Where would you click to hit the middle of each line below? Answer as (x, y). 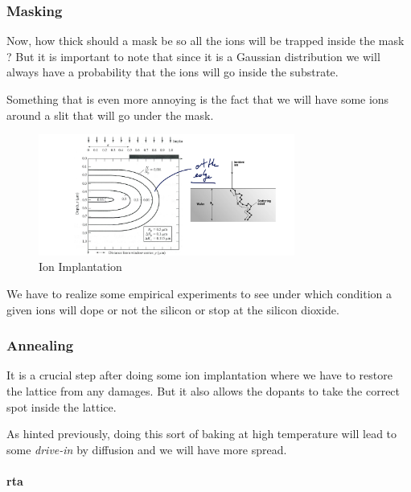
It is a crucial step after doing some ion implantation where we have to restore (199, 375)
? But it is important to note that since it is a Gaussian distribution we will (193, 56)
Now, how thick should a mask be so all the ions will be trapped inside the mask (205, 41)
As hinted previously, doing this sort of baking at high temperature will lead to (202, 434)
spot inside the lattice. (62, 406)
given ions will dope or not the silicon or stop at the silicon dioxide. (173, 309)
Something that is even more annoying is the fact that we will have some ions (198, 99)
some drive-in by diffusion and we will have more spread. (147, 449)
